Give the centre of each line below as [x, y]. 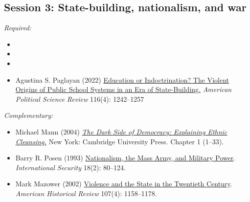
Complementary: [29, 115]
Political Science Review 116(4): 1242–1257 [80, 99]
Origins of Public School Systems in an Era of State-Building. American [124, 89]
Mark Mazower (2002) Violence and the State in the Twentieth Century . [124, 184]
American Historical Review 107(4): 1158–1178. [86, 193]
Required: [18, 28]
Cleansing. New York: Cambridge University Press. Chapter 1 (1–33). [120, 141]
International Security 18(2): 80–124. [71, 167]
